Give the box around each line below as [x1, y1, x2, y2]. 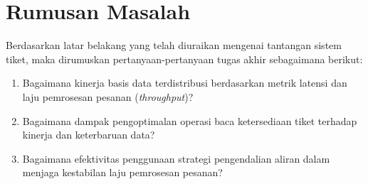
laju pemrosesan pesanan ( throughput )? [22, 89, 194, 104]
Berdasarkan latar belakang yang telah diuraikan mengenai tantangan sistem [6, 38, 342, 53]
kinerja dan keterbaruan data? [22, 127, 155, 142]
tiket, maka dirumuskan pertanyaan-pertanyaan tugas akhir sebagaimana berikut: [6, 51, 363, 66]
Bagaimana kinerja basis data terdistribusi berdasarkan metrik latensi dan [22, 75, 347, 90]
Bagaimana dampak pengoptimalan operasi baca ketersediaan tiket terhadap [22, 113, 357, 128]
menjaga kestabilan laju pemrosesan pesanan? [22, 165, 223, 180]
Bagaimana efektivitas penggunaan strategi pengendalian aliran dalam [22, 151, 330, 166]
